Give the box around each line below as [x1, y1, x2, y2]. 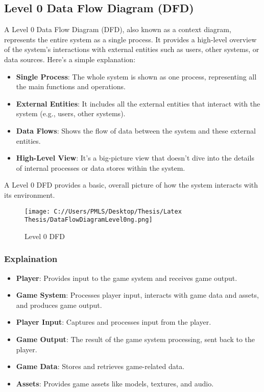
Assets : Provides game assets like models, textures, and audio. [16, 378, 214, 388]
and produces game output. [16, 299, 102, 310]
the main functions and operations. [16, 81, 126, 92]
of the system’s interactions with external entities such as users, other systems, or [4, 44, 259, 55]
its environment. [4, 189, 55, 200]
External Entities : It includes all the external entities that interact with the [16, 98, 260, 109]
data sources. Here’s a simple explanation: [4, 54, 136, 64]
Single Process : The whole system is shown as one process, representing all [16, 71, 257, 82]
